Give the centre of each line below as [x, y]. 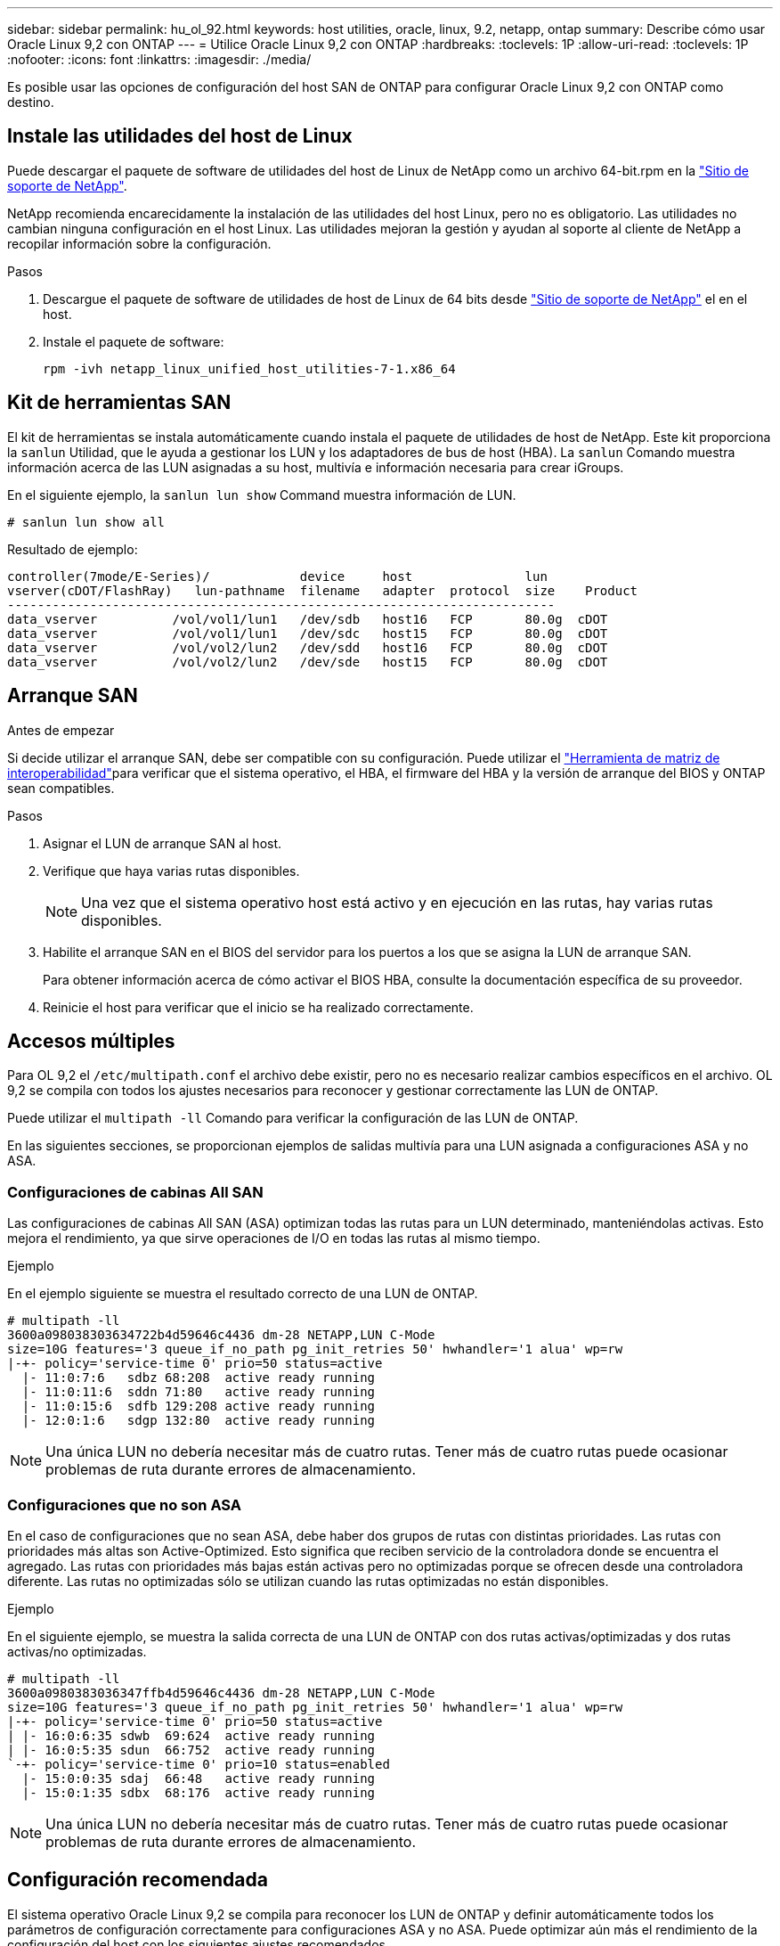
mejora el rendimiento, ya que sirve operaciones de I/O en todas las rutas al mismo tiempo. [274, 1239]
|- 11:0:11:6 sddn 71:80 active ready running [199, 1392]
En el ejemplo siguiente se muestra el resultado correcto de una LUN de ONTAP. [243, 1294]
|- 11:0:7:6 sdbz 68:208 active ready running [199, 1378]
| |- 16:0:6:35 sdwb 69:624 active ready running [191, 1735]
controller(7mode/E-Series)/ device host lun [277, 576]
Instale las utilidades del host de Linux [180, 136]
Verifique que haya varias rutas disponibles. [171, 871]
